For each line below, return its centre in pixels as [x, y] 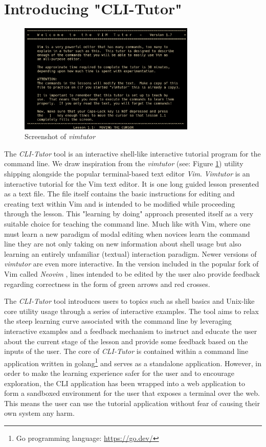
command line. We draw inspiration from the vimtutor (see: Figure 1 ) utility [124, 163]
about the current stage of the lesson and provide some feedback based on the [126, 341]
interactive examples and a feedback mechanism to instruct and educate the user [131, 331]
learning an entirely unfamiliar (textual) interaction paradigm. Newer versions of [130, 253]
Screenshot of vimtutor [60, 136]
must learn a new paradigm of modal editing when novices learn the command [127, 233]
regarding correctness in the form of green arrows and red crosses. [107, 284]
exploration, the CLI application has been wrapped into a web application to [125, 383]
